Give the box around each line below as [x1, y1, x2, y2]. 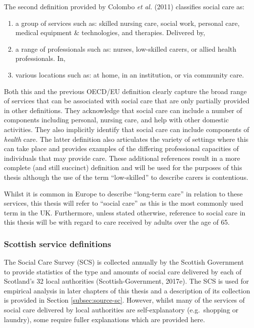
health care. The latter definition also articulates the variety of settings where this [4, 134, 249, 144]
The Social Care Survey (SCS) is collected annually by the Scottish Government [4, 257, 244, 267]
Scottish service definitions [4, 237, 111, 250]
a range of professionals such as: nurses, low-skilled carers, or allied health [15, 43, 236, 54]
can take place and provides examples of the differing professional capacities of [4, 143, 239, 154]
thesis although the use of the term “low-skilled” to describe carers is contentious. [4, 172, 249, 182]
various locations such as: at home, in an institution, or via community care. [15, 69, 244, 79]
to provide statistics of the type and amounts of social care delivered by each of [4, 266, 242, 276]
